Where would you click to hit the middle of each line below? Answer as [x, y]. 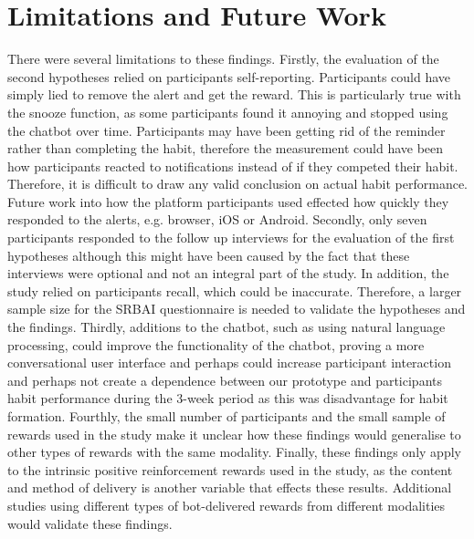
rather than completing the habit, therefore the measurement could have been [226, 148]
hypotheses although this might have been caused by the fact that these [209, 255]
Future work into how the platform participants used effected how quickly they [228, 201]
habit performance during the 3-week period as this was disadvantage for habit [228, 398]
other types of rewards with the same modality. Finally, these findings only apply [234, 452]
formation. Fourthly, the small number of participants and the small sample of [226, 416]
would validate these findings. [90, 523]
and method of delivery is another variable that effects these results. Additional [230, 487]
